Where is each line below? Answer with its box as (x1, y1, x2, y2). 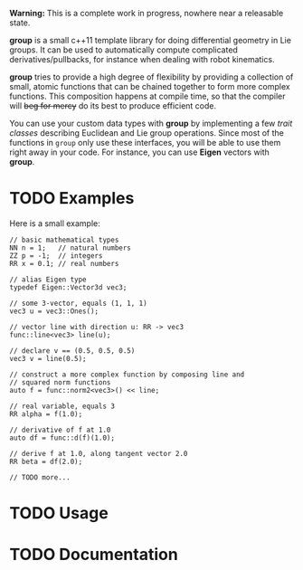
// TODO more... (9, 472, 71, 482)
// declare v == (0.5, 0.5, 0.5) (9, 346, 136, 356)
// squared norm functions (9, 377, 111, 387)
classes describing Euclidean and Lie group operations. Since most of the (9, 128, 285, 138)
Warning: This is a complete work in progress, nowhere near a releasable (9, 8, 284, 18)
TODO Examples (9, 188, 135, 209)
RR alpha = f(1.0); (9, 409, 83, 419)
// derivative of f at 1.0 (9, 425, 111, 434)
